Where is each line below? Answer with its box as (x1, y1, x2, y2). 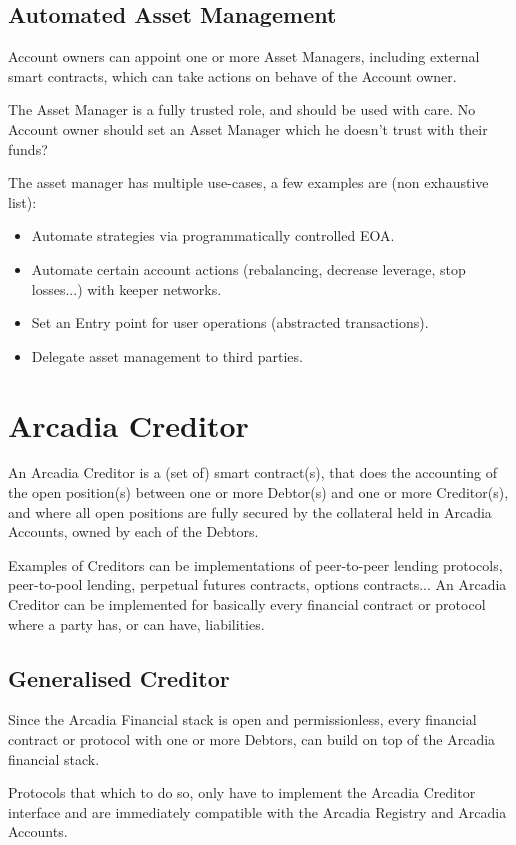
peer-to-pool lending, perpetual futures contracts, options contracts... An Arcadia (8, 574, 507, 595)
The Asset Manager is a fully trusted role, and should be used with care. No (8, 99, 476, 120)
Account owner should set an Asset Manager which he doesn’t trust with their (8, 118, 488, 139)
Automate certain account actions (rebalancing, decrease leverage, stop (31, 258, 466, 279)
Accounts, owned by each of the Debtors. (8, 521, 259, 542)
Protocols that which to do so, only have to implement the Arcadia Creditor (8, 782, 476, 803)
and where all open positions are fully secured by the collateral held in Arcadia (8, 501, 492, 522)
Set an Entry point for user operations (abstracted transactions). (31, 312, 429, 333)
